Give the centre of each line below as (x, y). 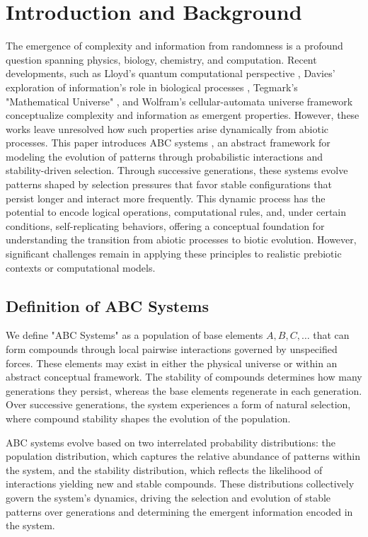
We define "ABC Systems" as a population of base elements (134, 335)
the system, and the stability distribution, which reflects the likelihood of (164, 469)
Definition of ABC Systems (107, 305)
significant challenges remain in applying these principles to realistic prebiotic (174, 254)
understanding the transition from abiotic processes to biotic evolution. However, (181, 239)
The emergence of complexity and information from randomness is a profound (174, 46)
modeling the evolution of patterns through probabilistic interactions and (165, 156)
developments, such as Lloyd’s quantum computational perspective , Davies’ (171, 73)
